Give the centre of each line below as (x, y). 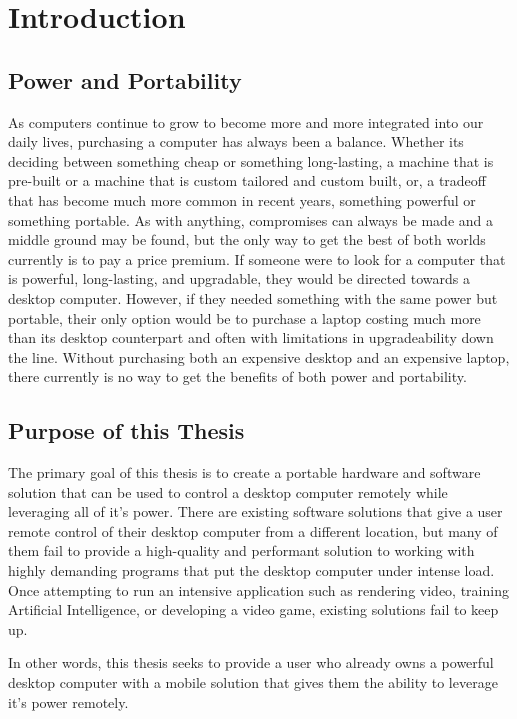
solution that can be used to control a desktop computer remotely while (228, 491)
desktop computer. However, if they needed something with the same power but (253, 297)
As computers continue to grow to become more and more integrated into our (246, 121)
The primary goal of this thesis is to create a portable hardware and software (244, 472)
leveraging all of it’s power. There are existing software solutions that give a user (255, 511)
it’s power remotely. (68, 701)
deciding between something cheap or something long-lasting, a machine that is (251, 160)
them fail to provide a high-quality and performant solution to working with (241, 550)
